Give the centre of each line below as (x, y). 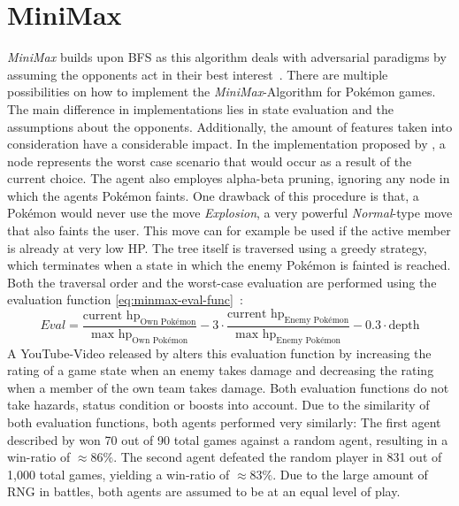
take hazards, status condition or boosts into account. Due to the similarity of (218, 405)
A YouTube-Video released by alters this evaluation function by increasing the (219, 353)
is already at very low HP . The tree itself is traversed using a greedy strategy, (217, 247)
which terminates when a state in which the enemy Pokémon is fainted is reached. (229, 265)
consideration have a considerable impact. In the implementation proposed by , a (226, 144)
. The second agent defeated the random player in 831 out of (278, 457)
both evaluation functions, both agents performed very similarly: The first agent (224, 422)
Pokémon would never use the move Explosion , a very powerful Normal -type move (230, 213)
